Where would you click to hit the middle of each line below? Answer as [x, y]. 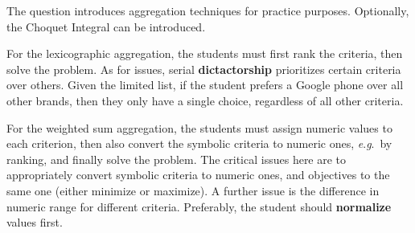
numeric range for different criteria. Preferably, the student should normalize [199, 206]
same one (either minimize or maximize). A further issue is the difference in [193, 190]
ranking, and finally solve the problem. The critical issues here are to [177, 159]
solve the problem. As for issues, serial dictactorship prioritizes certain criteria [204, 69]
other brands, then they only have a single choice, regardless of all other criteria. [205, 100]
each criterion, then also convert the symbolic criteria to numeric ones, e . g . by [199, 143]
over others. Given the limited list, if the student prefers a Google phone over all [205, 85]
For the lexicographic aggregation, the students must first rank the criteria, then [205, 53]
